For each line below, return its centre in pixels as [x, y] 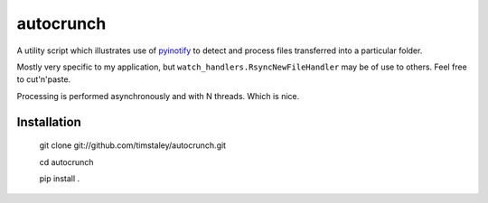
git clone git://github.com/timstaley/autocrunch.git [132, 145]
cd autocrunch [66, 161]
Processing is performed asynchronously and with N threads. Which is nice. [158, 96]
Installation [49, 122]
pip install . [60, 178]
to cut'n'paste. [44, 79]
